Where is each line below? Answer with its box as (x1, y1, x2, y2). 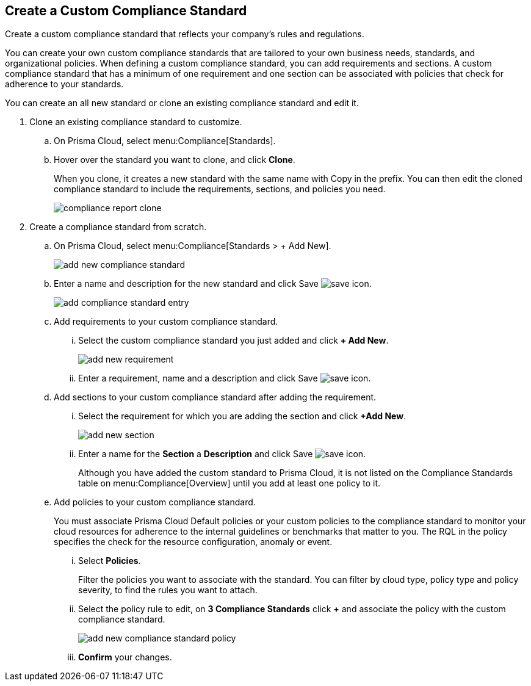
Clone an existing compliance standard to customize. (29, 117, 242, 128)
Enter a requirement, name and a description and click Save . (78, 373, 371, 384)
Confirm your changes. (78, 652, 172, 663)
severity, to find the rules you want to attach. (78, 585, 258, 596)
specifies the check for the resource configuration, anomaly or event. (54, 536, 333, 547)
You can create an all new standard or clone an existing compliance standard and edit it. (5, 98, 359, 109)
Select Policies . (78, 555, 141, 566)
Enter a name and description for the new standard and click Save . (54, 278, 372, 289)
